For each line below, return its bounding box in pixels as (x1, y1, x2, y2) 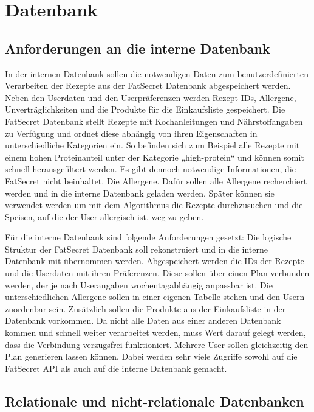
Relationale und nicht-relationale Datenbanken (5, 391, 304, 410)
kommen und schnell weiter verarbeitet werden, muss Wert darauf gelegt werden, (5, 326, 306, 339)
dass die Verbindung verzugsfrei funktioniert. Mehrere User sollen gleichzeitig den (5, 338, 309, 351)
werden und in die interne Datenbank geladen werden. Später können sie (5, 186, 275, 199)
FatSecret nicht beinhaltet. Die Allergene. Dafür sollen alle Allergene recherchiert (5, 174, 307, 187)
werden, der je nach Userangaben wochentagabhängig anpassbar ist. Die (5, 278, 273, 291)
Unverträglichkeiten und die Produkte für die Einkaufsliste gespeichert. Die (5, 103, 285, 116)
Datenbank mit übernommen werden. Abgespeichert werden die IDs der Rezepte (5, 254, 304, 267)
